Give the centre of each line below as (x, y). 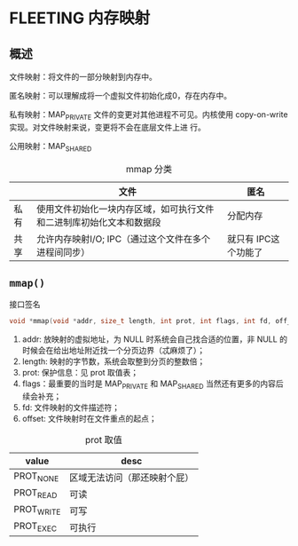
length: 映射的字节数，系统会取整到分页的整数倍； (114, 361)
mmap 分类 (149, 169)
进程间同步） (63, 252)
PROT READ (35, 494)
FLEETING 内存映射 (80, 18)
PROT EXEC (35, 527)
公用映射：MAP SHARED (51, 147)
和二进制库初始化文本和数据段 (99, 222)
